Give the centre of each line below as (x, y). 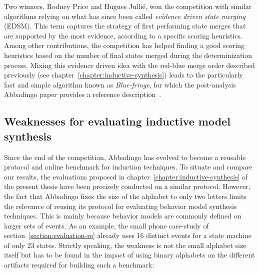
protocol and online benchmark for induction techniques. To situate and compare (128, 167)
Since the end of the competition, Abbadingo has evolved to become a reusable (125, 157)
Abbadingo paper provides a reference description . (83, 94)
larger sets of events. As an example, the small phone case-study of (106, 225)
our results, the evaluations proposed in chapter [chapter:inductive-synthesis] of (126, 176)
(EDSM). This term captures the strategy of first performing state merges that (125, 26)
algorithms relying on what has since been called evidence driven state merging (125, 16)
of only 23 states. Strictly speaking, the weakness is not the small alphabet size (125, 245)
